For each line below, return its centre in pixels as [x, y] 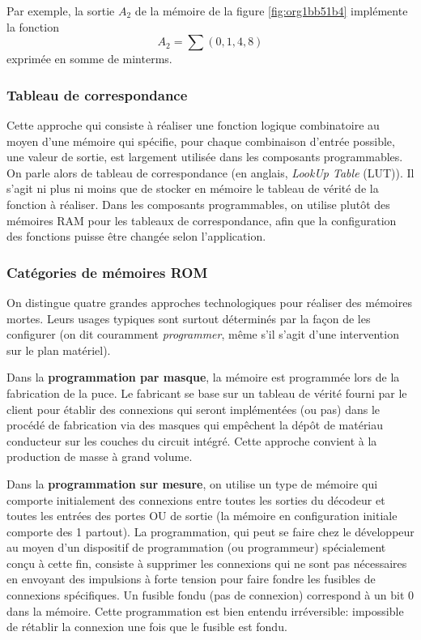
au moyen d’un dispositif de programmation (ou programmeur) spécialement [196, 547]
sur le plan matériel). [59, 350]
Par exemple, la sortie [61, 11]
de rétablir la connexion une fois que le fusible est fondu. [147, 627]
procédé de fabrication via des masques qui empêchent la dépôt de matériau [195, 425]
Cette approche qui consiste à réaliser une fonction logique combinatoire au [193, 125]
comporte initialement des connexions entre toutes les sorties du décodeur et [196, 499]
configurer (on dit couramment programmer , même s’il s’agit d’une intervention [203, 334]
